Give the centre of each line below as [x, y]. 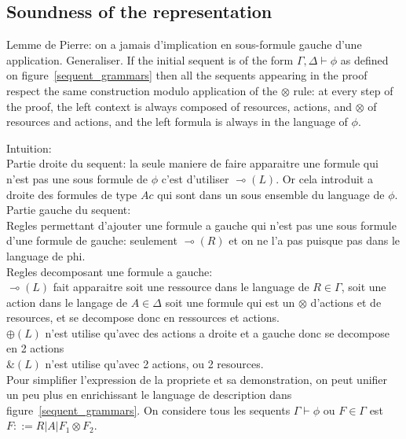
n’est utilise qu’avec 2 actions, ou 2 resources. [154, 364]
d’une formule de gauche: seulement [92, 240]
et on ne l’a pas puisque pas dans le [315, 240]
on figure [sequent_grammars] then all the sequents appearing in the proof [187, 75]
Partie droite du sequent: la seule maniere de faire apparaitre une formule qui [192, 163]
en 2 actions [35, 348]
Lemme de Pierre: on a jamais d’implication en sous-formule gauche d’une [184, 44]
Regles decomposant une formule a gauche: [110, 271]
